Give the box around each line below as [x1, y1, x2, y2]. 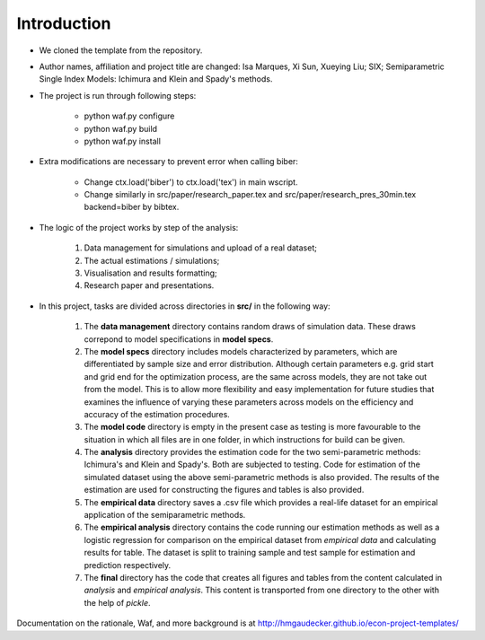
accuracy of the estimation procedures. [84, 408, 231, 419]
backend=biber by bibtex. [84, 202, 180, 213]
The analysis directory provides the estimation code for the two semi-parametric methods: [84, 447, 421, 458]
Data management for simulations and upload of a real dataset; [84, 242, 318, 253]
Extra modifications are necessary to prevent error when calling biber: [39, 156, 298, 167]
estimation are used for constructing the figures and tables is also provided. [84, 485, 365, 495]
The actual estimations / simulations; [84, 255, 220, 266]
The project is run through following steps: [39, 90, 197, 101]
